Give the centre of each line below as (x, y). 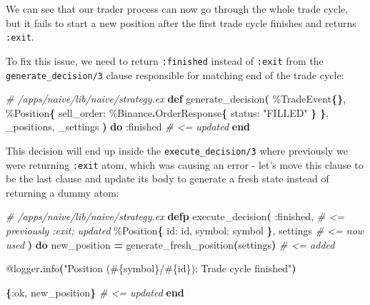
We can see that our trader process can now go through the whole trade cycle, (177, 9)
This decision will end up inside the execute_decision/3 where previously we (177, 150)
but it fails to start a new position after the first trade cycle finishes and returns (181, 22)
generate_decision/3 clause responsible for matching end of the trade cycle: (175, 74)
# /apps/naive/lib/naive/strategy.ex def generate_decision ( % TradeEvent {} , (176, 99)
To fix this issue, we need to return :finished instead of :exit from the (165, 60)
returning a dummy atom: (62, 192)
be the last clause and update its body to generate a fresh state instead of (167, 179)
